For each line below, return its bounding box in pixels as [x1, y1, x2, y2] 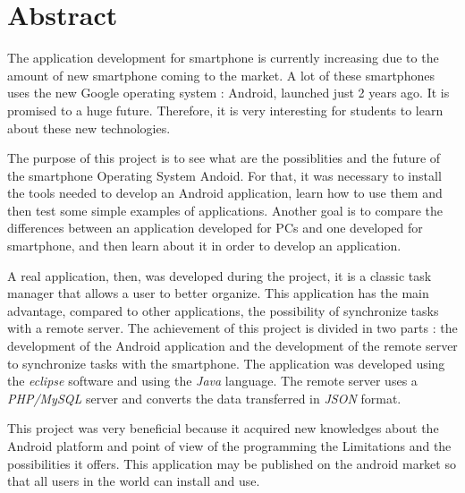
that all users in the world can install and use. [7, 472, 260, 490]
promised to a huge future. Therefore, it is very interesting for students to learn [7, 100, 444, 119]
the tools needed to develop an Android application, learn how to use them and [7, 183, 443, 202]
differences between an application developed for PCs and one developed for [7, 218, 423, 237]
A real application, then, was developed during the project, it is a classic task [7, 266, 432, 285]
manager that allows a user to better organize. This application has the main [7, 284, 429, 302]
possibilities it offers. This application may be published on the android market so [7, 454, 456, 472]
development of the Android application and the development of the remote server [7, 336, 458, 355]
